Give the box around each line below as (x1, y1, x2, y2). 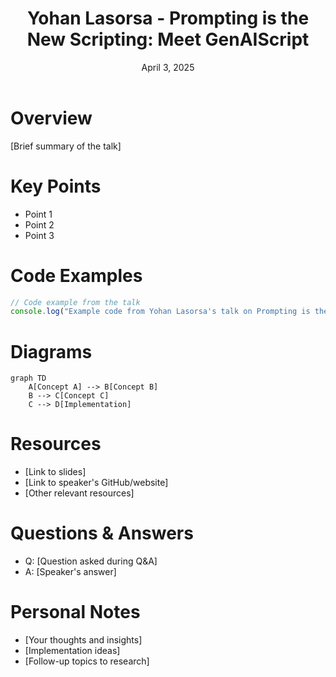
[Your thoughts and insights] (24, 634, 143, 646)
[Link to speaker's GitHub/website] (24, 477, 169, 489)
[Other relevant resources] (24, 487, 135, 499)
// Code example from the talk (10, 297, 141, 307)
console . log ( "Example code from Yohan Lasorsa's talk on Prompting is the (10, 307, 329, 317)
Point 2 (24, 218, 55, 231)
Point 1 (24, 208, 53, 220)
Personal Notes (10, 601, 141, 624)
